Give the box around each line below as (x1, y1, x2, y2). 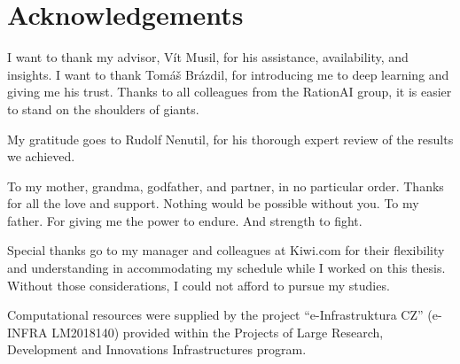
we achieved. (7, 147, 75, 166)
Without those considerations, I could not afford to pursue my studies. (7, 275, 390, 294)
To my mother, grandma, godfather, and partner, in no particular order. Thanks (7, 176, 444, 195)
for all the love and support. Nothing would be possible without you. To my (7, 194, 419, 213)
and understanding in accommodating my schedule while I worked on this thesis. (7, 259, 446, 277)
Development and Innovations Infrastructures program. (7, 340, 307, 359)
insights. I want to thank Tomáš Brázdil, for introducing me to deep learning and (7, 65, 449, 83)
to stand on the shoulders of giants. (7, 99, 199, 118)
